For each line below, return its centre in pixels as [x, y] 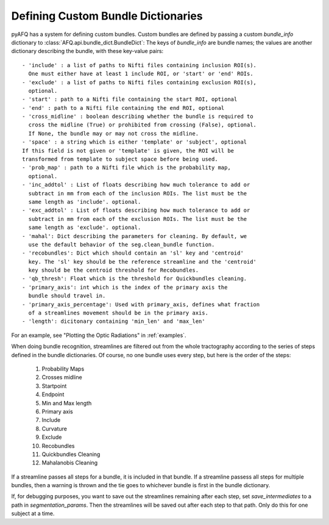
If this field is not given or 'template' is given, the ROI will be [128, 150]
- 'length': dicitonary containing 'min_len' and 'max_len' [114, 321]
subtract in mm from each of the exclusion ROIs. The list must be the [138, 219]
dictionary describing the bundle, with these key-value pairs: [87, 51]
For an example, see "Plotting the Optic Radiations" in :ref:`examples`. [99, 335]
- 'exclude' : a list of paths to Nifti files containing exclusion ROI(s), [140, 82]
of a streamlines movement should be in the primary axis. [118, 313]
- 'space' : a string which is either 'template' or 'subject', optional [135, 142]
